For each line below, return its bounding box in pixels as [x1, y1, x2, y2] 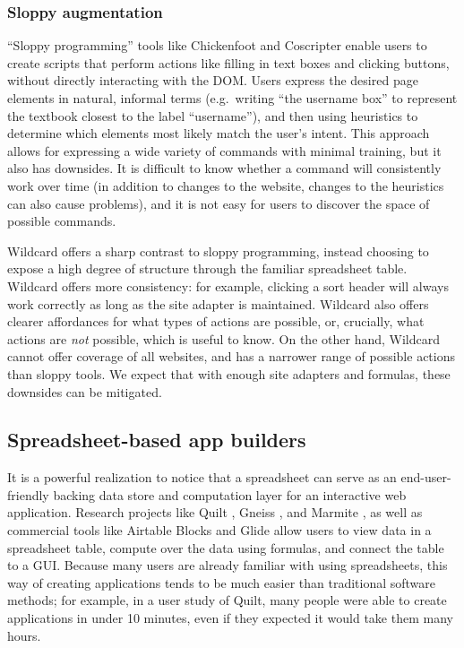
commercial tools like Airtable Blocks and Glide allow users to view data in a [7, 521, 432, 540]
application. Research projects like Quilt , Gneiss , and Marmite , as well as [7, 503, 423, 522]
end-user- [400, 468, 451, 487]
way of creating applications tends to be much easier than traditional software [7, 573, 436, 592]
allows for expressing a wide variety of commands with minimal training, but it [7, 141, 442, 160]
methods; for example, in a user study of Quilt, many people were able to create [7, 591, 447, 609]
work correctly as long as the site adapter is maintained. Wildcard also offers [7, 294, 429, 313]
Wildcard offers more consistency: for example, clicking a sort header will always [7, 276, 449, 295]
